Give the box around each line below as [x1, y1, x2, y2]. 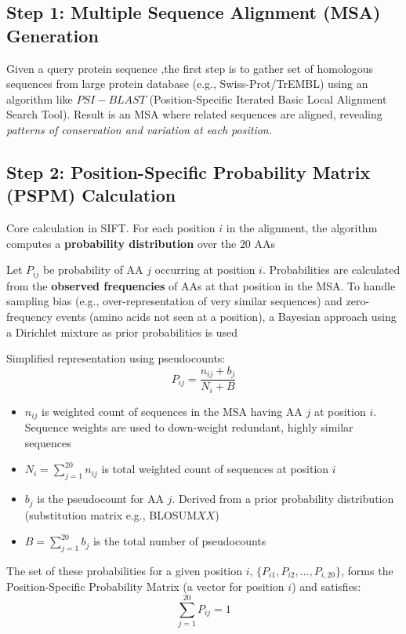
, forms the [341, 562, 393, 578]
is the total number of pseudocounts [92, 533, 266, 549]
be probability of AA [42, 261, 143, 278]
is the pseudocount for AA [37, 490, 164, 507]
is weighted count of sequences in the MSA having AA [42, 403, 303, 419]
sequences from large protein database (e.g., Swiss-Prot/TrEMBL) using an [6, 75, 368, 92]
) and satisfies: [292, 578, 361, 595]
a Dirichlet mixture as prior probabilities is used [6, 323, 238, 340]
